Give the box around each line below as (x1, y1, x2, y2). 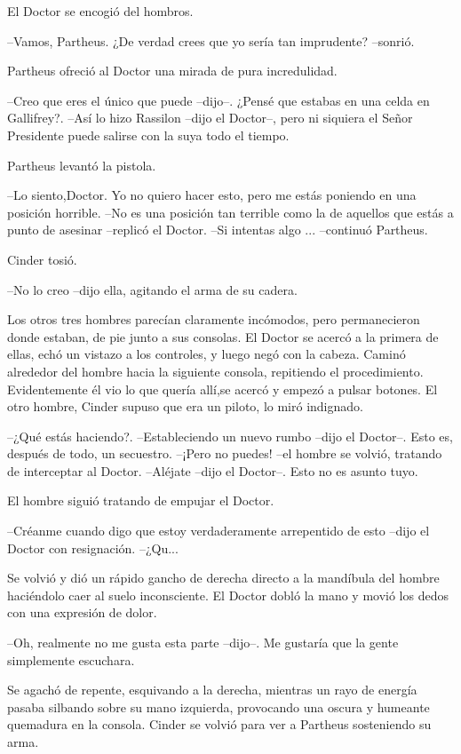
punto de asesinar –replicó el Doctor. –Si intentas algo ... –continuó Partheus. (7, 220, 428, 239)
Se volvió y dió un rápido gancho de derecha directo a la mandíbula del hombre (7, 568, 440, 587)
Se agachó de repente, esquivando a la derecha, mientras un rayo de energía (7, 680, 417, 699)
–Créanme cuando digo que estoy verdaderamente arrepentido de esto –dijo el (7, 521, 430, 540)
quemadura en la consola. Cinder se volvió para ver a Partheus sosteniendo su (7, 715, 432, 734)
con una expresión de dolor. (7, 603, 157, 622)
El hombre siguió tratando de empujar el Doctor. (7, 491, 274, 510)
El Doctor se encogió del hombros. (7, 2, 194, 20)
